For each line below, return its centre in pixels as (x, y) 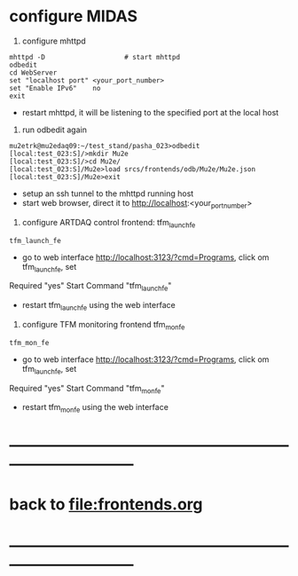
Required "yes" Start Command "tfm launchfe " (90, 287)
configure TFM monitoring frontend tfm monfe (103, 325)
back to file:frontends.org (106, 505)
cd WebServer (33, 73)
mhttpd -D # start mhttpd (94, 57)
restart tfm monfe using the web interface (95, 408)
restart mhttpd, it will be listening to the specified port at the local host (150, 112)
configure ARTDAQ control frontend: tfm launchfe (109, 223)
